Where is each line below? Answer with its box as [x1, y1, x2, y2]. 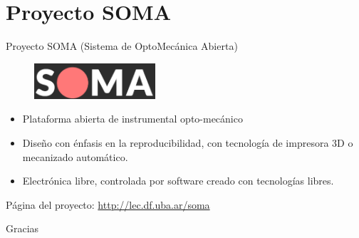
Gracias [6, 221, 39, 236]
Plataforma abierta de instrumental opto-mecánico [22, 111, 243, 126]
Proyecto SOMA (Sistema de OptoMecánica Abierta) [6, 38, 238, 53]
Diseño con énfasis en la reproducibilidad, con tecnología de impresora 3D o [22, 135, 353, 150]
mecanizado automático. [22, 149, 128, 164]
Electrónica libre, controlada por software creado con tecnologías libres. [22, 173, 334, 188]
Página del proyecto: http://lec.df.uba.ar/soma [6, 197, 210, 212]
